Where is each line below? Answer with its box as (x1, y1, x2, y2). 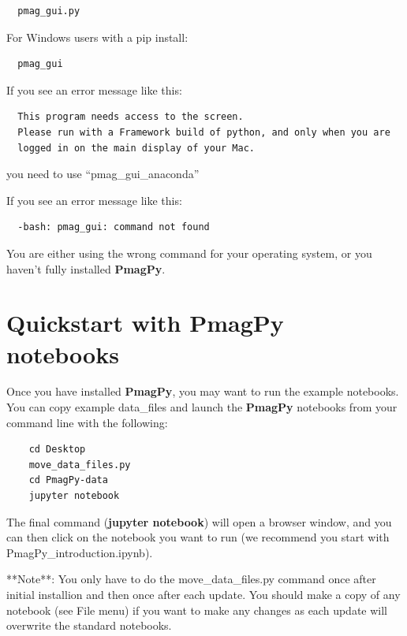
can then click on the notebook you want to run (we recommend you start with (6, 529, 390, 545)
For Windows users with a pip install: (6, 28, 189, 45)
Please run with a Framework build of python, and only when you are (17, 126, 390, 138)
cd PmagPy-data (28, 474, 108, 486)
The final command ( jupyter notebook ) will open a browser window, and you (6, 513, 392, 530)
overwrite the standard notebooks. (6, 617, 172, 634)
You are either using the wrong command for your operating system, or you (6, 244, 372, 261)
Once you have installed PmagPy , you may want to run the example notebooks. (6, 383, 399, 400)
